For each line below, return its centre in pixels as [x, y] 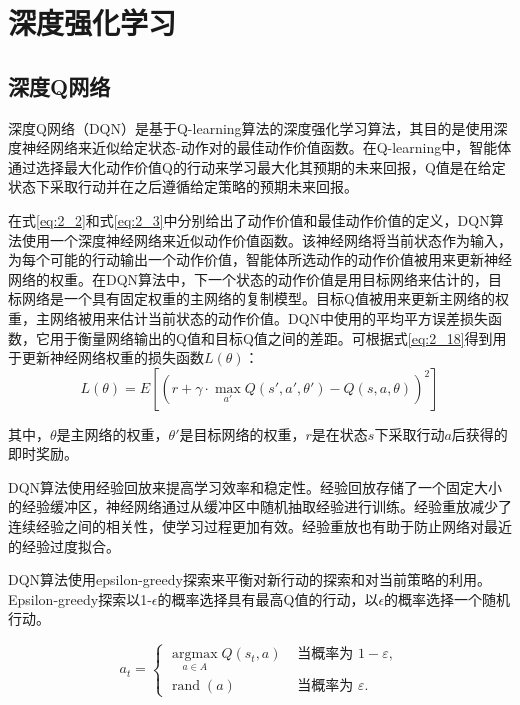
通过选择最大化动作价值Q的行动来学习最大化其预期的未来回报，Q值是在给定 [257, 166]
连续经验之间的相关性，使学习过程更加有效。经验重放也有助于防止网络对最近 [260, 526]
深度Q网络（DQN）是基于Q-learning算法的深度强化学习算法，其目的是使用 [251, 127]
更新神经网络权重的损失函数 [112, 357]
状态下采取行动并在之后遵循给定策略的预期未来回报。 [183, 186]
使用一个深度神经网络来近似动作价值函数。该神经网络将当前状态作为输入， [266, 239]
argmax [194, 654]
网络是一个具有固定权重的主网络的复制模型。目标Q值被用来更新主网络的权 [265, 298]
